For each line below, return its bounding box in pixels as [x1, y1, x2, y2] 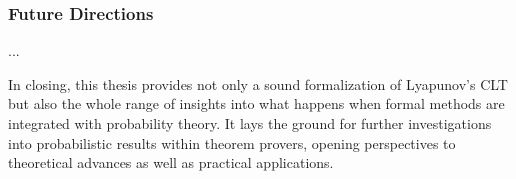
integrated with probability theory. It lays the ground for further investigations [8, 113, 492, 133]
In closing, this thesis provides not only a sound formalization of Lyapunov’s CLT [8, 73, 508, 94]
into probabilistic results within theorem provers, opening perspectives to [8, 132, 456, 153]
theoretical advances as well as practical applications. [8, 152, 334, 173]
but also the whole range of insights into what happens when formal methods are [8, 93, 505, 114]
